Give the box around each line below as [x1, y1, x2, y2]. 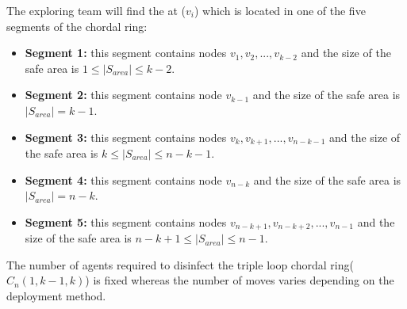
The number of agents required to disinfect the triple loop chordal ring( [6, 256, 354, 273]
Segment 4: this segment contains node [25, 171, 222, 188]
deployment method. [6, 288, 106, 304]
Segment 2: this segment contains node [25, 86, 222, 103]
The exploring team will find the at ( [6, 2, 186, 18]
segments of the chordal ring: [6, 17, 148, 34]
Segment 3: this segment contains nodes [25, 128, 227, 145]
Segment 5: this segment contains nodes [25, 213, 227, 230]
